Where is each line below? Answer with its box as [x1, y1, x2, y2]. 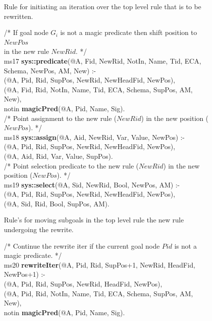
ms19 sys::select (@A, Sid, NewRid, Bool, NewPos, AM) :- [4, 179, 180, 189]
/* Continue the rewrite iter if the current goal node [4, 240, 160, 251]
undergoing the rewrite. [4, 224, 74, 235]
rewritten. [4, 11, 33, 21]
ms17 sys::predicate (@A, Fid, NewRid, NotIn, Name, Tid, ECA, [4, 55, 201, 66]
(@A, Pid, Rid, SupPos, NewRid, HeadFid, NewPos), [4, 279, 162, 289]
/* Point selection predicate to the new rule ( [4, 160, 139, 170]
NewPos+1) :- [4, 269, 46, 279]
